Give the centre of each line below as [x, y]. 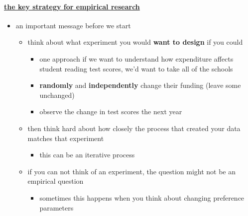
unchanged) [57, 95]
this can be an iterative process [87, 155]
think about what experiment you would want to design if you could [135, 42]
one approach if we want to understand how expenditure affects [136, 58]
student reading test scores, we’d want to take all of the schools [136, 68]
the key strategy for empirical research [72, 6]
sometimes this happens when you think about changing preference [142, 197]
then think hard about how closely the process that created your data [134, 128]
